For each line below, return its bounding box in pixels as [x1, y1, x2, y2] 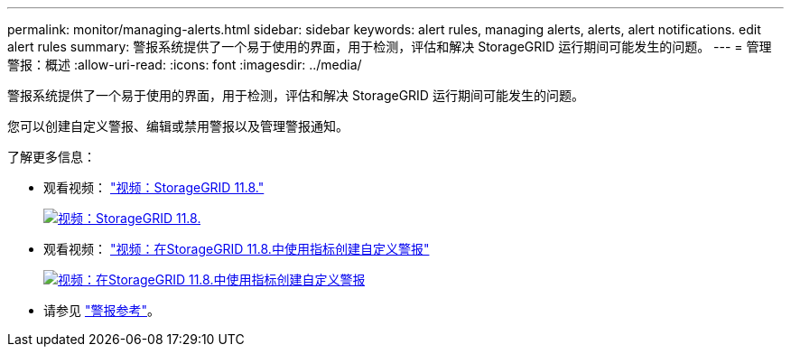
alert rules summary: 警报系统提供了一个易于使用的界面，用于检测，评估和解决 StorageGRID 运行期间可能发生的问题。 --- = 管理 [7, 39, 772, 54]
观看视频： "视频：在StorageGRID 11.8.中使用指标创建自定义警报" [43, 241, 430, 256]
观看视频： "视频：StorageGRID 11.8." [43, 180, 265, 195]
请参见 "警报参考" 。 [43, 303, 160, 318]
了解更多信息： [7, 149, 96, 164]
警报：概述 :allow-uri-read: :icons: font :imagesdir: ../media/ [7, 57, 362, 72]
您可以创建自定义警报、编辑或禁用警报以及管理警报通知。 [7, 118, 349, 134]
